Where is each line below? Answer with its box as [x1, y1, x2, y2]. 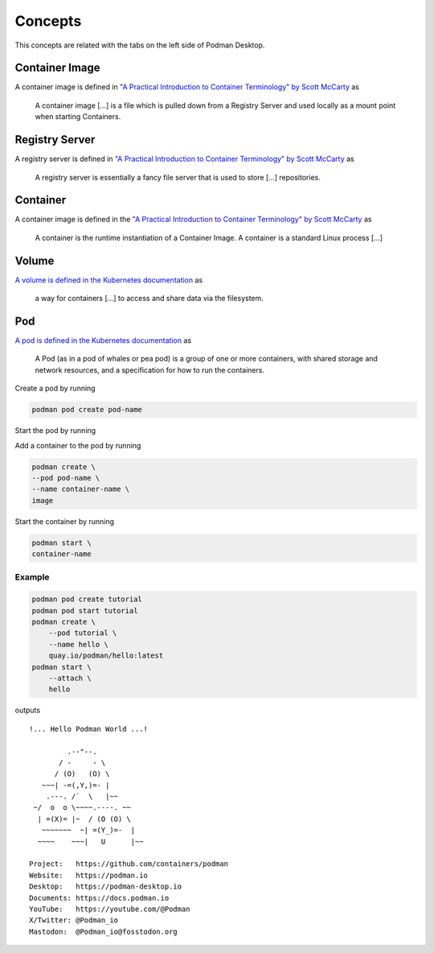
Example [14, 571, 50, 583]
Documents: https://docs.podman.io [29, 893, 170, 902]
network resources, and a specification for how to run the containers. [35, 365, 265, 374]
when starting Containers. [35, 112, 121, 122]
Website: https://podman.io [29, 870, 149, 880]
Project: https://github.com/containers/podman [29, 860, 229, 868]
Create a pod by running [14, 383, 96, 394]
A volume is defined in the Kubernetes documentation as [14, 274, 203, 285]
